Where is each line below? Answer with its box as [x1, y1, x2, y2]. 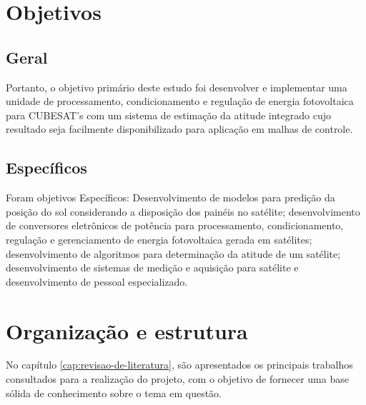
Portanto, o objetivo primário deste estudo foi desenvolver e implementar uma [6, 79, 347, 94]
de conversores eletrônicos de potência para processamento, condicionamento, [6, 218, 344, 233]
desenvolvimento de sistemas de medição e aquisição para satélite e [6, 260, 299, 275]
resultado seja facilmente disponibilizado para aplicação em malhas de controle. [6, 121, 353, 136]
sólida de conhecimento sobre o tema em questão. [6, 385, 222, 400]
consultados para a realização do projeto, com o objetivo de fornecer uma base [6, 371, 349, 386]
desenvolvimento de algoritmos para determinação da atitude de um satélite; [6, 246, 341, 261]
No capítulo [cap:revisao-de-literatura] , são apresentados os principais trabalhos [6, 357, 353, 372]
